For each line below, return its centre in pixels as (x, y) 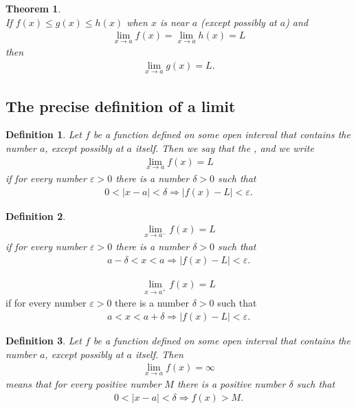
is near (174, 22)
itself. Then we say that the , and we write (224, 148)
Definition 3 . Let (44, 340)
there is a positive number (231, 384)
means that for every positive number (84, 384)
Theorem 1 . (33, 8)
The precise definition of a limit (121, 106)
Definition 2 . (36, 215)
